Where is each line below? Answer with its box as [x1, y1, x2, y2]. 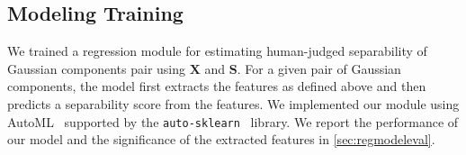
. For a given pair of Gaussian [237, 59, 401, 77]
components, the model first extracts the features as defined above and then [7, 77, 426, 96]
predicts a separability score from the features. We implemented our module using [7, 94, 460, 113]
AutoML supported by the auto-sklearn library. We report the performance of [7, 112, 459, 131]
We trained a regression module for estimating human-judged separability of [7, 41, 427, 60]
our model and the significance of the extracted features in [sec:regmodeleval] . [7, 130, 435, 149]
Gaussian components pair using [7, 59, 186, 77]
